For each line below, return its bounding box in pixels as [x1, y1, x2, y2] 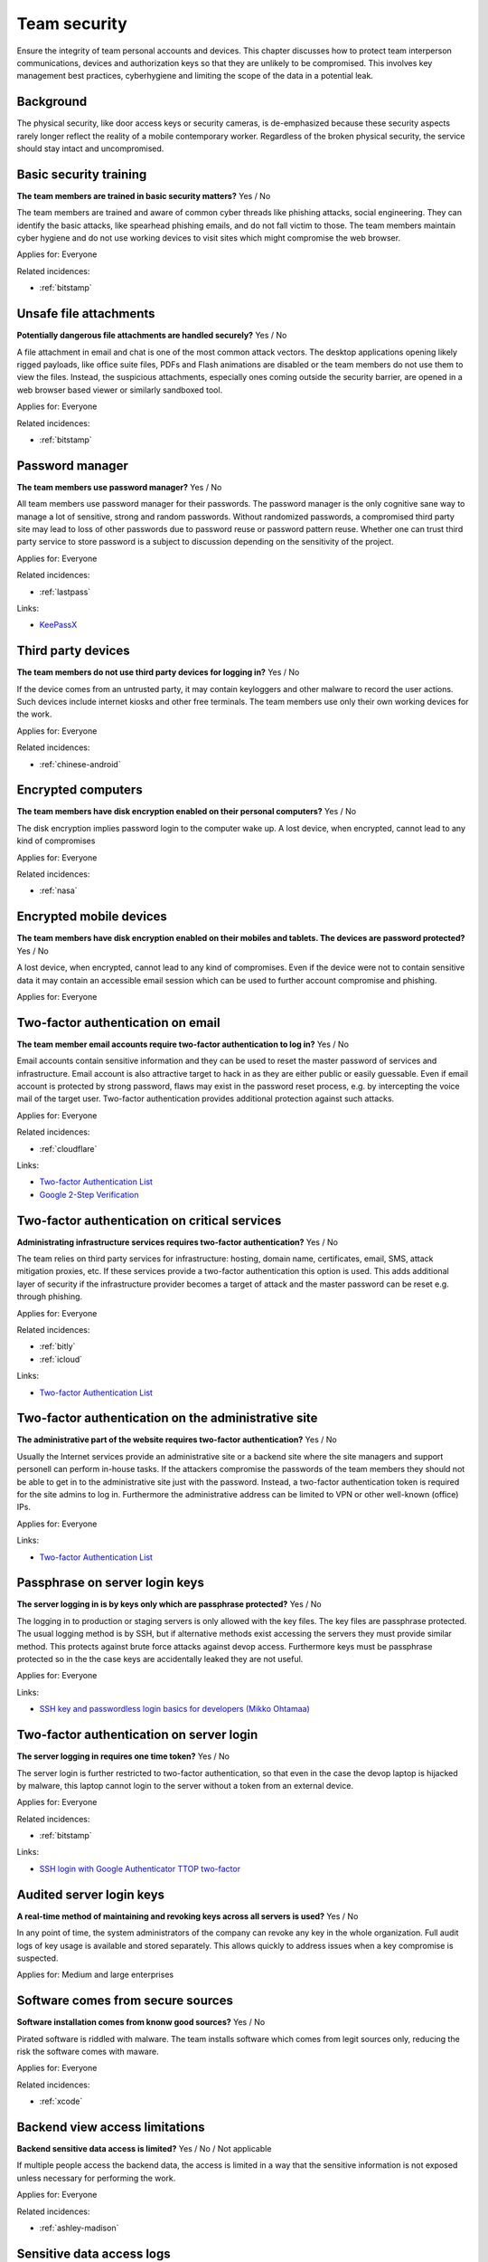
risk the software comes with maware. [16, 2046, 159, 2057]
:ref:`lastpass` [39, 586, 91, 597]
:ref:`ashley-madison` [39, 2222, 119, 2234]
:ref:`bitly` [39, 1341, 76, 1352]
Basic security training [16, 166, 147, 182]
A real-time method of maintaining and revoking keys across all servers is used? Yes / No [16, 1910, 359, 1922]
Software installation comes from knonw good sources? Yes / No [16, 2017, 266, 2028]
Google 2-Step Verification [39, 1189, 139, 1200]
